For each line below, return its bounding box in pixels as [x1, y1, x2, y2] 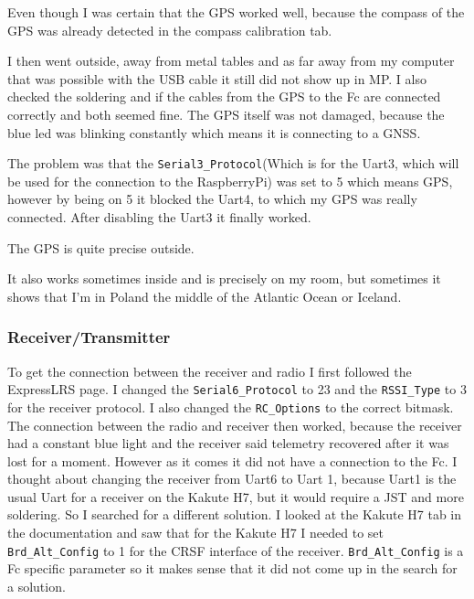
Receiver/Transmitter [7, 326, 171, 348]
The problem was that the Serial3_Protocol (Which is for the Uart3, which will [7, 154, 459, 173]
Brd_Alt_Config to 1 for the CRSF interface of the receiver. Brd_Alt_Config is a [7, 540, 464, 560]
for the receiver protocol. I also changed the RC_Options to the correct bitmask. [7, 397, 454, 416]
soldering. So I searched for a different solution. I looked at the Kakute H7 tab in [7, 505, 461, 524]
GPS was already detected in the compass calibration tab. [7, 20, 332, 39]
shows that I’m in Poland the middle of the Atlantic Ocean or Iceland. [7, 286, 402, 305]
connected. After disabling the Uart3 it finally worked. [7, 208, 311, 226]
